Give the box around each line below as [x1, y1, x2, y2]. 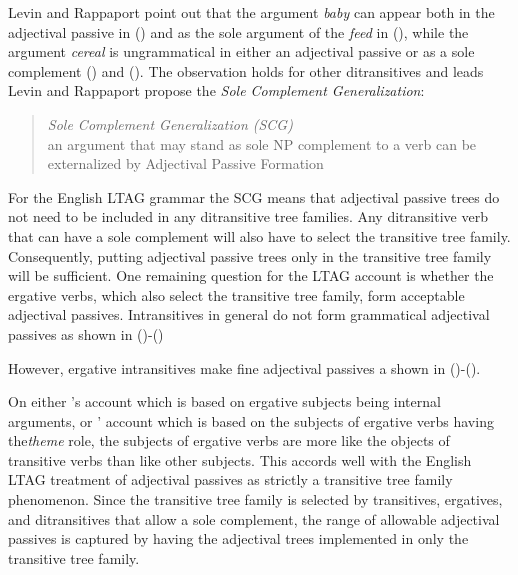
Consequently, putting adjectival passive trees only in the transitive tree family [8, 245, 492, 266]
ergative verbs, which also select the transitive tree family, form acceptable [8, 284, 465, 305]
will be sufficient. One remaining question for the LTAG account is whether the [8, 265, 494, 286]
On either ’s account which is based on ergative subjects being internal [8, 391, 441, 412]
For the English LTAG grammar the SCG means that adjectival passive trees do [8, 186, 500, 207]
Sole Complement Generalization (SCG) [47, 113, 293, 134]
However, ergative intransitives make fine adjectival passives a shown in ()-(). [8, 357, 481, 378]
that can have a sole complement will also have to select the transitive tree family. [8, 225, 511, 246]
